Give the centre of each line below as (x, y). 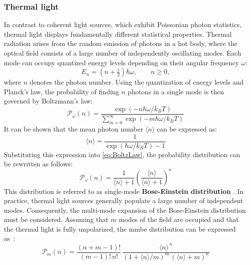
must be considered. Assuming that (56, 219)
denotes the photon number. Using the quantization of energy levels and (137, 82)
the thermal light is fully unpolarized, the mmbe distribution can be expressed (120, 228)
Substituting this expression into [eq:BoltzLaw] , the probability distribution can (122, 154)
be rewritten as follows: (38, 164)
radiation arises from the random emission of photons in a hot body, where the (121, 43)
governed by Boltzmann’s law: (48, 101)
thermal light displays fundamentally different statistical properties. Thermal (118, 34)
